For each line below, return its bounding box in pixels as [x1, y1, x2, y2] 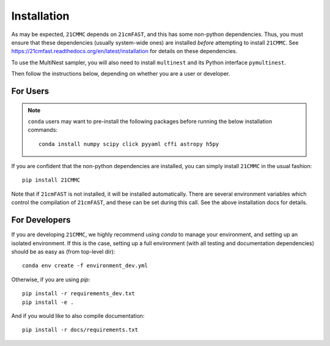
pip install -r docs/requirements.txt [22, 326, 139, 333]
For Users [11, 86, 50, 96]
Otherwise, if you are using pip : [11, 276, 90, 283]
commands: [28, 126, 58, 134]
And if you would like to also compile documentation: [11, 312, 145, 319]
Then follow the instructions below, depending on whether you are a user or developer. [11, 70, 230, 78]
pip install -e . [22, 298, 74, 306]
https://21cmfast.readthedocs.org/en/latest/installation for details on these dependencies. [11, 48, 238, 55]
